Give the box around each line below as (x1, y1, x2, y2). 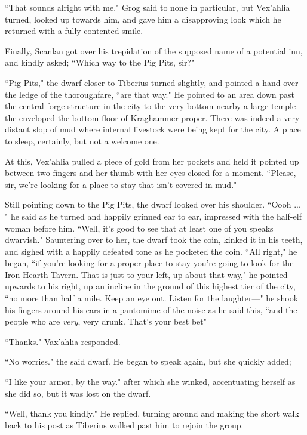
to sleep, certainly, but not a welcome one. (5, 134, 159, 147)
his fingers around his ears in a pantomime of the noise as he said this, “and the (5, 303, 297, 316)
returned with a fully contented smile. (5, 24, 143, 37)
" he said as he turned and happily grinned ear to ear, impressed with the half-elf (5, 209, 302, 222)
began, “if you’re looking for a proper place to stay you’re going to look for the (5, 257, 294, 269)
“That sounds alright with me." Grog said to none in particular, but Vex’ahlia (5, 1, 290, 13)
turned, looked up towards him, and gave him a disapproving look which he (5, 13, 281, 25)
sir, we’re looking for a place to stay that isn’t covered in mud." (5, 178, 237, 190)
